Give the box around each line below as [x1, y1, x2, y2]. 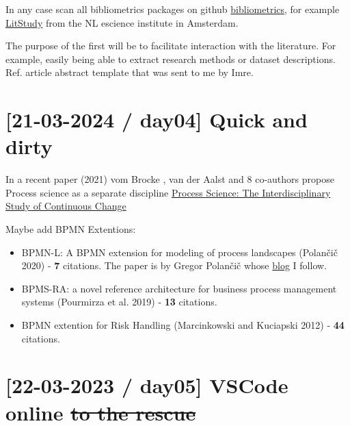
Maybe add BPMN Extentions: [5, 222, 136, 236]
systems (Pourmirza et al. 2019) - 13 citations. [21, 295, 217, 309]
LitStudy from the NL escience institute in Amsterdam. [5, 15, 239, 29]
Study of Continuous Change [5, 199, 126, 213]
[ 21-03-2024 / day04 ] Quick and [5, 105, 308, 134]
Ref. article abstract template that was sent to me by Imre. [5, 65, 254, 79]
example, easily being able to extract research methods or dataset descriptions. [5, 51, 336, 66]
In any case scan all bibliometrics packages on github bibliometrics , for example [5, 2, 340, 16]
